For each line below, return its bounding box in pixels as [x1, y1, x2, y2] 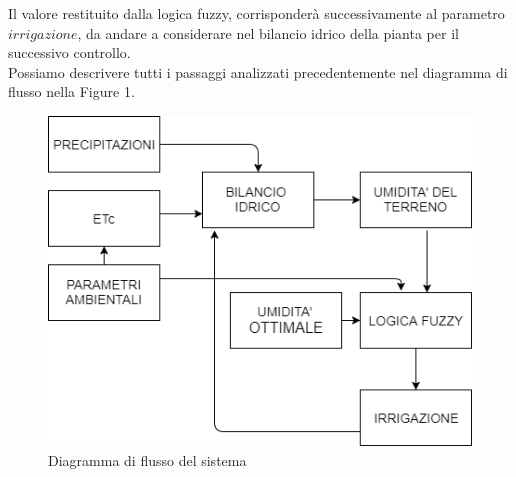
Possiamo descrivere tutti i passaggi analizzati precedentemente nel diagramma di [8, 61, 508, 82]
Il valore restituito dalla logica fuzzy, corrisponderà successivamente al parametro [8, 3, 505, 23]
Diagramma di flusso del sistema [48, 449, 247, 470]
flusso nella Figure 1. [8, 81, 135, 102]
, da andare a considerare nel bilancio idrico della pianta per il [77, 22, 459, 43]
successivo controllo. [8, 42, 131, 63]
